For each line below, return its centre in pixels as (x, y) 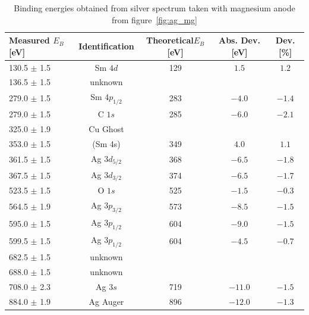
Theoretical (170, 40)
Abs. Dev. (239, 40)
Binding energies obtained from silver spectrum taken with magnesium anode (154, 8)
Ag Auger (106, 301)
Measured (29, 40)
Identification (106, 46)
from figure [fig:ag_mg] (154, 19)
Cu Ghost (106, 129)
